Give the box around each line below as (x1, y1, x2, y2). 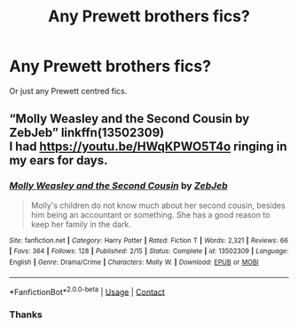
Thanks (9, 308, 43, 321)
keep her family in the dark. (30, 219, 131, 229)
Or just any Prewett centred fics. (9, 85, 128, 96)
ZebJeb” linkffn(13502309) (9, 125, 165, 140)
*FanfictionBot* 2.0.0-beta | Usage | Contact (9, 284, 166, 297)
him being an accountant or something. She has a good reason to (30, 209, 271, 219)
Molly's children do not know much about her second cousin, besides (30, 200, 286, 211)
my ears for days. (9, 153, 108, 168)
